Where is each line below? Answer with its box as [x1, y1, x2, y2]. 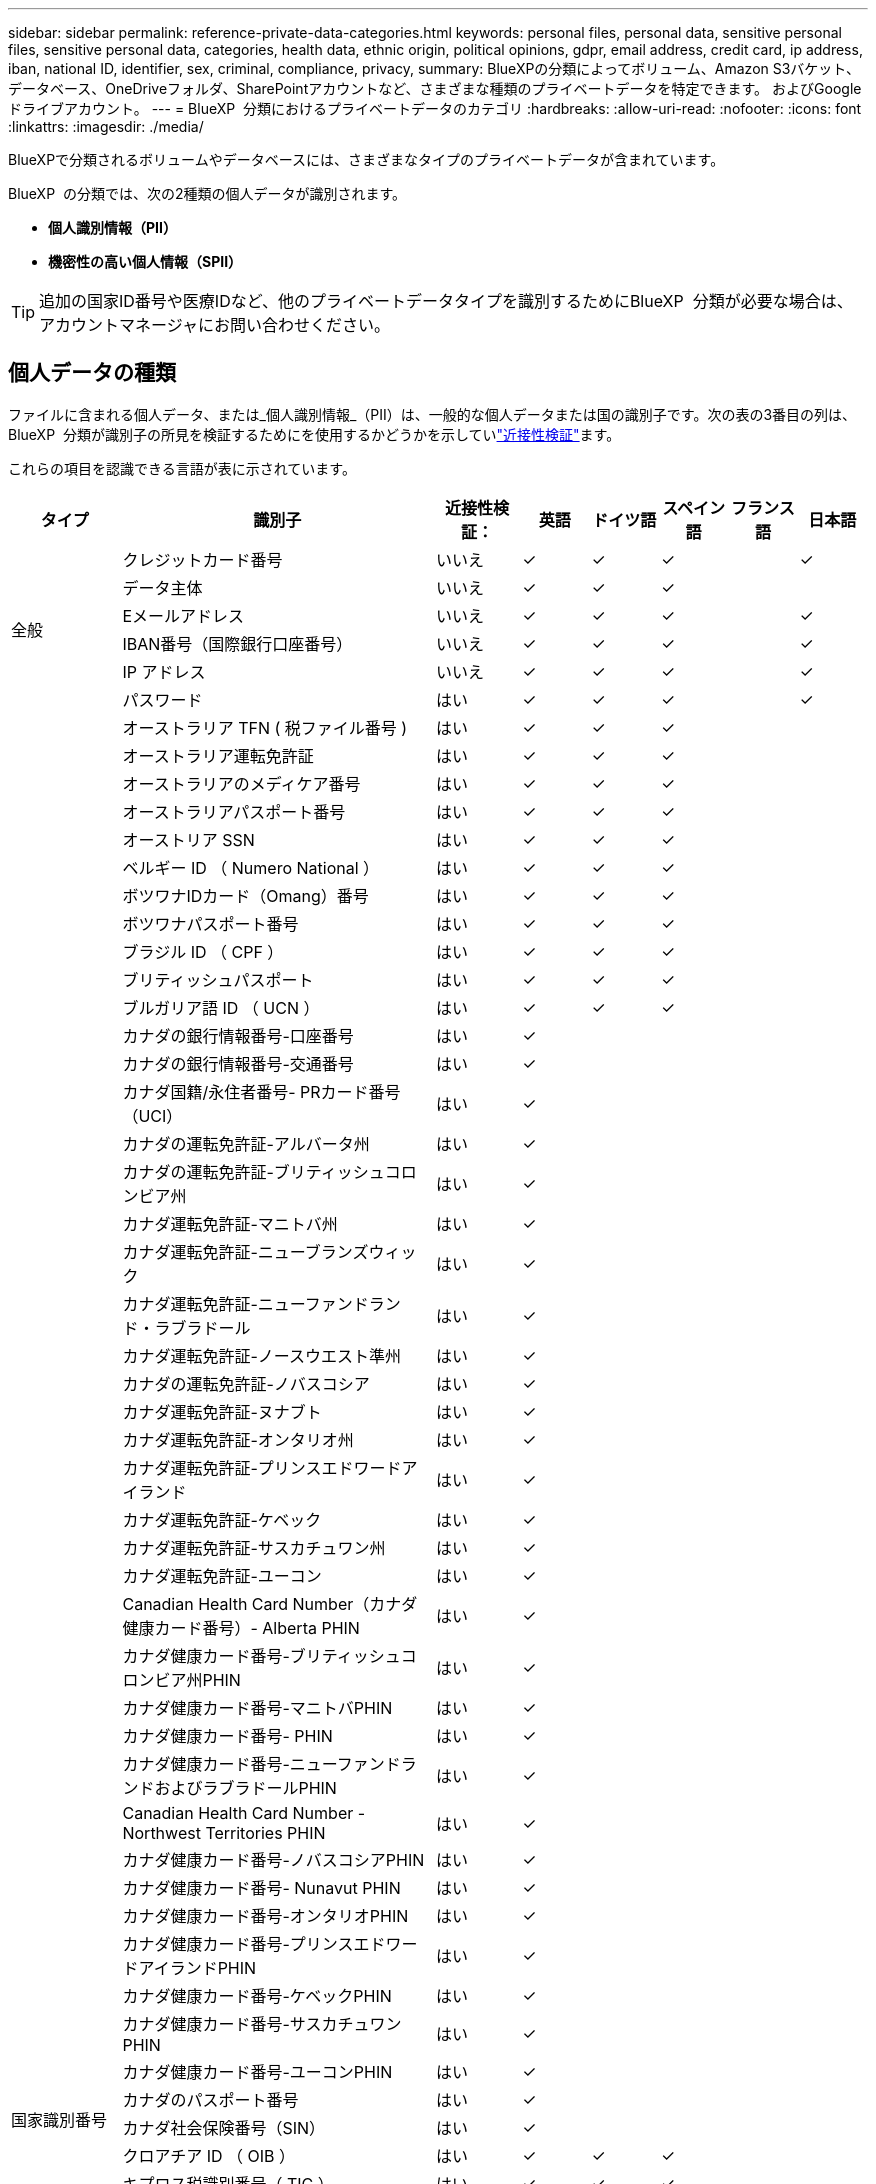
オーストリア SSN [122, 829, 255, 850]
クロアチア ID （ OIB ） [122, 2145, 295, 2166]
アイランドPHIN [138, 1957, 257, 1978]
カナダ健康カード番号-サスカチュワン [122, 2013, 402, 2034]
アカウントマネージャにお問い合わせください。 [39, 315, 390, 335]
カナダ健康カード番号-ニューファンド [122, 1753, 401, 1774]
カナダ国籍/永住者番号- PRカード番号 [122, 1081, 401, 1102]
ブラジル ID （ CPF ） [122, 941, 284, 962]
